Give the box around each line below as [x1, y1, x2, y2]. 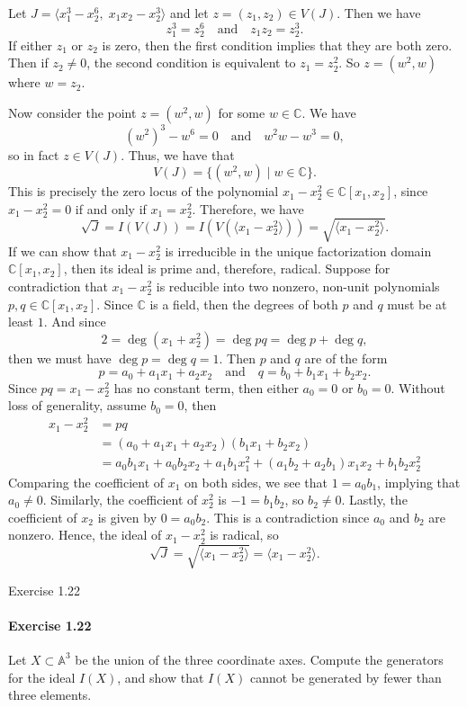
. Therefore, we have [192, 199, 304, 218]
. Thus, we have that [121, 145, 235, 164]
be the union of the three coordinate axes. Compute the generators [75, 649, 444, 668]
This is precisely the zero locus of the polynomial [8, 182, 279, 201]
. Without [391, 378, 445, 397]
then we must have [8, 348, 112, 367]
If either [8, 35, 53, 54]
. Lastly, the [341, 490, 408, 509]
